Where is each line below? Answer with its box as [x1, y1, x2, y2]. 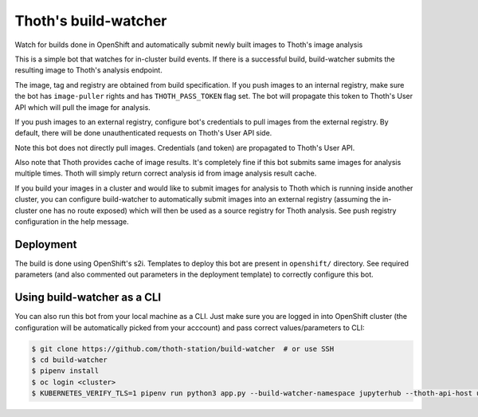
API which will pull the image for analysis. [14, 102, 151, 112]
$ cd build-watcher [31, 355, 108, 364]
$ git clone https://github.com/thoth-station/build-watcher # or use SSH [31, 344, 335, 353]
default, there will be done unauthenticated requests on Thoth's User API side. [14, 128, 272, 138]
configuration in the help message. [14, 217, 129, 226]
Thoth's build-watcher [14, 12, 167, 30]
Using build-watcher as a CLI [14, 291, 162, 305]
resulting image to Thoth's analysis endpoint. [14, 65, 163, 75]
